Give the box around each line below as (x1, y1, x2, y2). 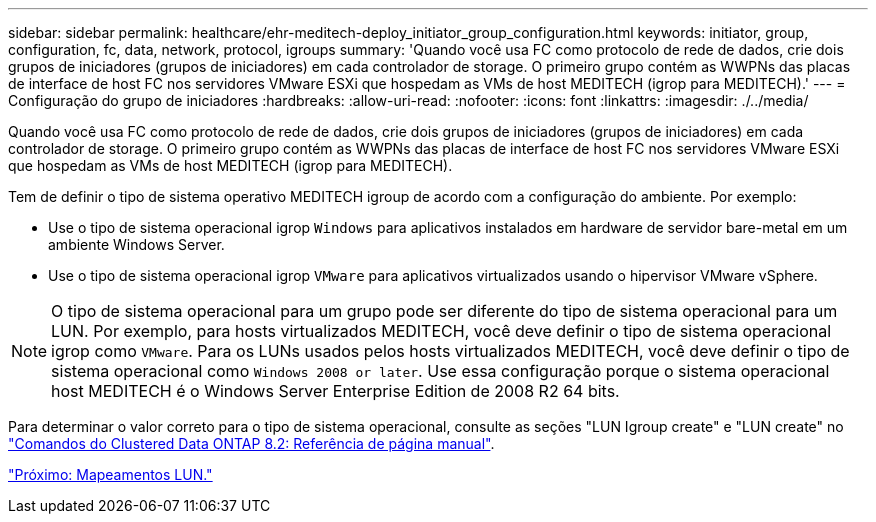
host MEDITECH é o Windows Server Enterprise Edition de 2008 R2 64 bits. (51, 381, 620, 401)
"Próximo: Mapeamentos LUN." (8, 466, 213, 483)
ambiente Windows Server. (48, 236, 225, 253)
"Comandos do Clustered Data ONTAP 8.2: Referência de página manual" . (8, 435, 495, 452)
